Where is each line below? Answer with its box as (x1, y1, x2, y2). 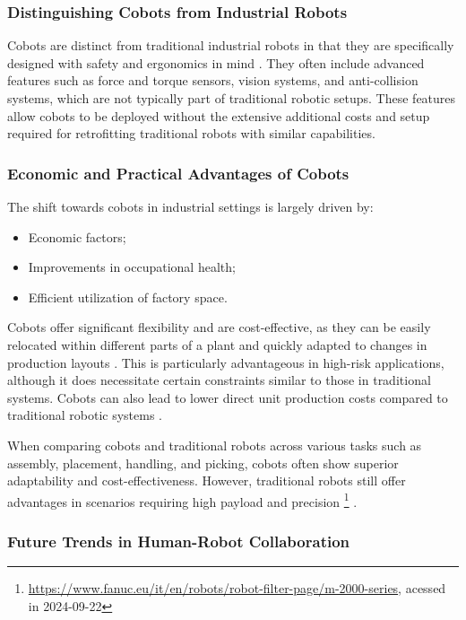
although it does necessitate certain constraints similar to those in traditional (7, 371, 431, 389)
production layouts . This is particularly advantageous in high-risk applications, (7, 353, 444, 371)
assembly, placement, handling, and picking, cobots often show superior (7, 453, 399, 472)
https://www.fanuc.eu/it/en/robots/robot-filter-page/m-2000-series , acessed (28, 579, 446, 598)
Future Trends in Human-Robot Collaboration (7, 529, 350, 552)
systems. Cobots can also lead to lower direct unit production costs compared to (7, 388, 448, 406)
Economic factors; (28, 227, 126, 246)
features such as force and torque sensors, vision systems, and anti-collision (7, 71, 419, 90)
